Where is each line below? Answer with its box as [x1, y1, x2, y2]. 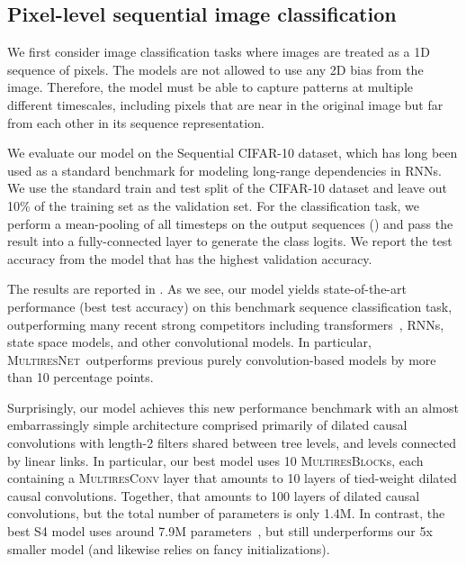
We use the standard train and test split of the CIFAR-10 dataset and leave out [7, 178, 447, 197]
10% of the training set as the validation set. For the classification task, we [7, 196, 420, 214]
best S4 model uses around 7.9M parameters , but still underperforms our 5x [7, 522, 433, 541]
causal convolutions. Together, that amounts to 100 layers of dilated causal [7, 486, 420, 505]
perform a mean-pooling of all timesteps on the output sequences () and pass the [7, 214, 453, 232]
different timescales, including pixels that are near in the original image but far [7, 95, 444, 114]
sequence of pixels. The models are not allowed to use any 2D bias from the [7, 59, 424, 78]
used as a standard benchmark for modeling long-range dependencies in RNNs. [7, 160, 442, 179]
